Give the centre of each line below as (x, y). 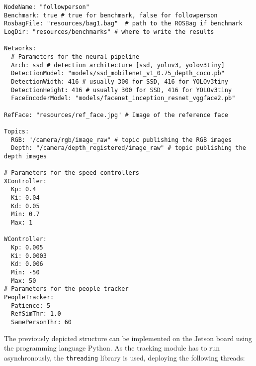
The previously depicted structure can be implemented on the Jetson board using (128, 338)
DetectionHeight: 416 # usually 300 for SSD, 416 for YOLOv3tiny (122, 90)
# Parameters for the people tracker (66, 289)
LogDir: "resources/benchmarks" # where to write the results (109, 32)
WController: (25, 239)
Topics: (17, 131)
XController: (25, 181)
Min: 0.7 (25, 214)
